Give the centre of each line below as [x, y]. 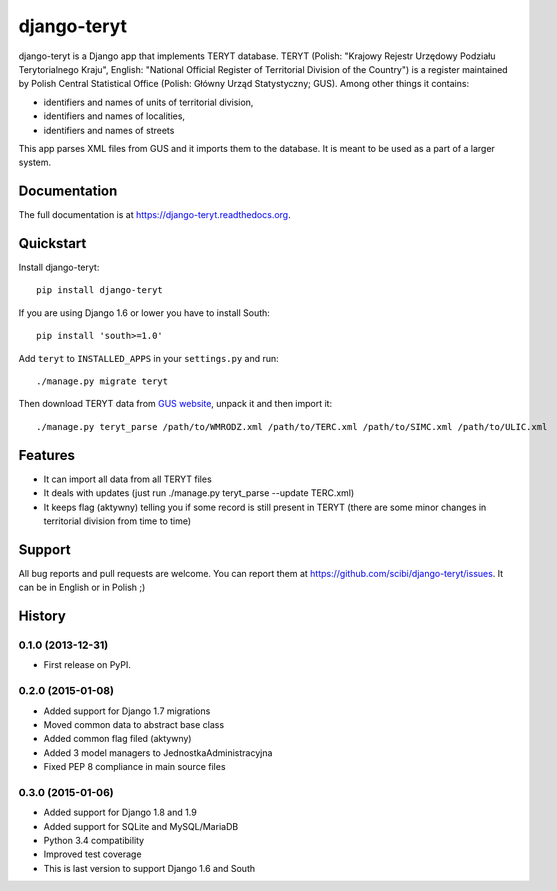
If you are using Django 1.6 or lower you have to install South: [144, 312]
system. [35, 162]
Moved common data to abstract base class [134, 724]
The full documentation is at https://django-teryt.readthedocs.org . [154, 215]
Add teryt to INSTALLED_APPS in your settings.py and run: [148, 358]
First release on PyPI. [87, 665]
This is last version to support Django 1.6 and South [149, 868]
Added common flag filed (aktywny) [117, 739]
